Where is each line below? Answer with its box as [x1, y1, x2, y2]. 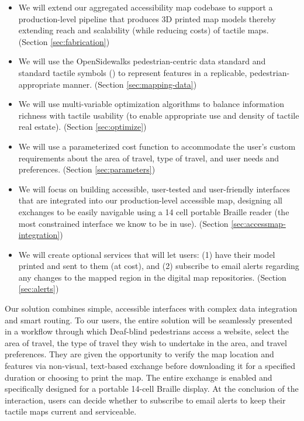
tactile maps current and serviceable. [5, 405, 137, 417]
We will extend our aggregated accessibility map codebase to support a [18, 1, 273, 13]
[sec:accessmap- [231, 217, 286, 229]
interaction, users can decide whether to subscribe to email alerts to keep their [5, 394, 286, 406]
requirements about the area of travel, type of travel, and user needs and [18, 151, 279, 164]
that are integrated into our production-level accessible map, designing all [18, 194, 282, 206]
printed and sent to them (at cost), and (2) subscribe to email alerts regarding [18, 260, 299, 272]
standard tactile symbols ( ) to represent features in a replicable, [18, 66, 247, 78]
